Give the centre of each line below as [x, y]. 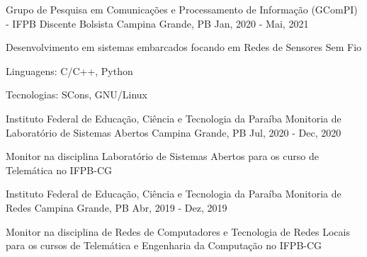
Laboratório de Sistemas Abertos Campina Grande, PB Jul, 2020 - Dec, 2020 [174, 132]
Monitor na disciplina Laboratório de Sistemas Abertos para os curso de [162, 156]
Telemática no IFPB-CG [59, 170]
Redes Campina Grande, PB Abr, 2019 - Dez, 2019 [117, 207]
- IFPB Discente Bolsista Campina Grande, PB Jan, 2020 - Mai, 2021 [157, 23]
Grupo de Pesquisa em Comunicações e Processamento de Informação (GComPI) [182, 9]
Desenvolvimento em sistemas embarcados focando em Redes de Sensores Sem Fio [184, 47]
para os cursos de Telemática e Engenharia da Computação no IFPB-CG [164, 245]
